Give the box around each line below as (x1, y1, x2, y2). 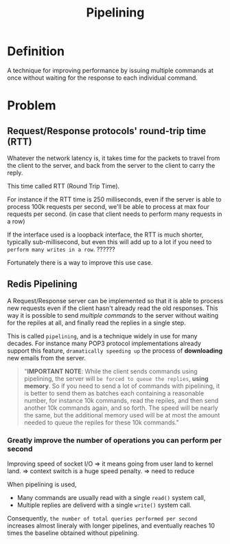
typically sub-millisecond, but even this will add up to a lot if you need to (7, 237, 212, 246)
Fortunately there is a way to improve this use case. (7, 258, 153, 266)
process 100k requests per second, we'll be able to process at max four (7, 202, 210, 210)
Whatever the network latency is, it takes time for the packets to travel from (7, 153, 220, 162)
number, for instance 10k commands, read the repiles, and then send (23, 396, 219, 404)
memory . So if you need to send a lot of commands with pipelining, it (23, 382, 220, 390)
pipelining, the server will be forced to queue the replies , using (23, 374, 209, 382)
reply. (7, 168, 23, 177)
